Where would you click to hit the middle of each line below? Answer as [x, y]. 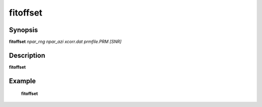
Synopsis [24, 30]
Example [22, 81]
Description [27, 55]
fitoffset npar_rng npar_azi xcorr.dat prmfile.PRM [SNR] [65, 42]
